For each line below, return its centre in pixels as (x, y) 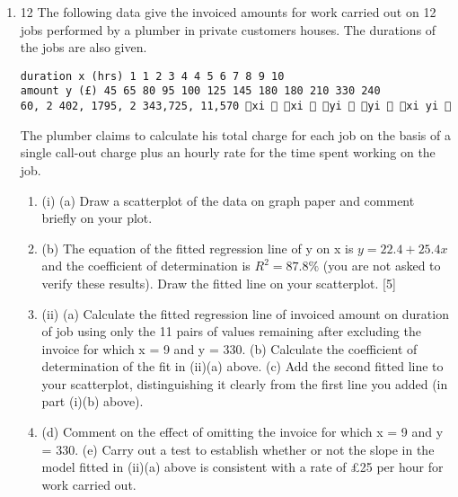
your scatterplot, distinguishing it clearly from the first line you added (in (245, 383)
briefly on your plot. (97, 218)
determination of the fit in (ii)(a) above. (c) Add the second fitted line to (242, 366)
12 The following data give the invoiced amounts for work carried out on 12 (228, 12)
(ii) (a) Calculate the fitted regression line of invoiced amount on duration (245, 313)
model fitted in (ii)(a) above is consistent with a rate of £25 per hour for (242, 467)
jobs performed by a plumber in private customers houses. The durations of (228, 29)
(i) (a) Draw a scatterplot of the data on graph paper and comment (228, 200)
